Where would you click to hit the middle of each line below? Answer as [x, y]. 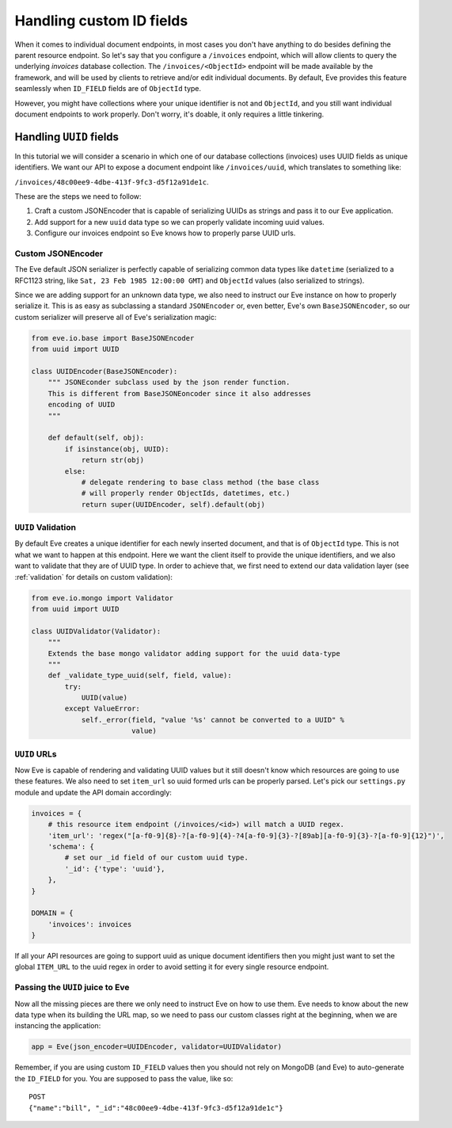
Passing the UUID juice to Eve [72, 988]
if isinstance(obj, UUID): [117, 449]
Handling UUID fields [66, 137]
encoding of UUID [82, 405]
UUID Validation [46, 528]
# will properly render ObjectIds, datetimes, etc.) [186, 494]
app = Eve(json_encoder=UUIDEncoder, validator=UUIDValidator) [157, 1047]
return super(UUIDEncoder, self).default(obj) [173, 504]
